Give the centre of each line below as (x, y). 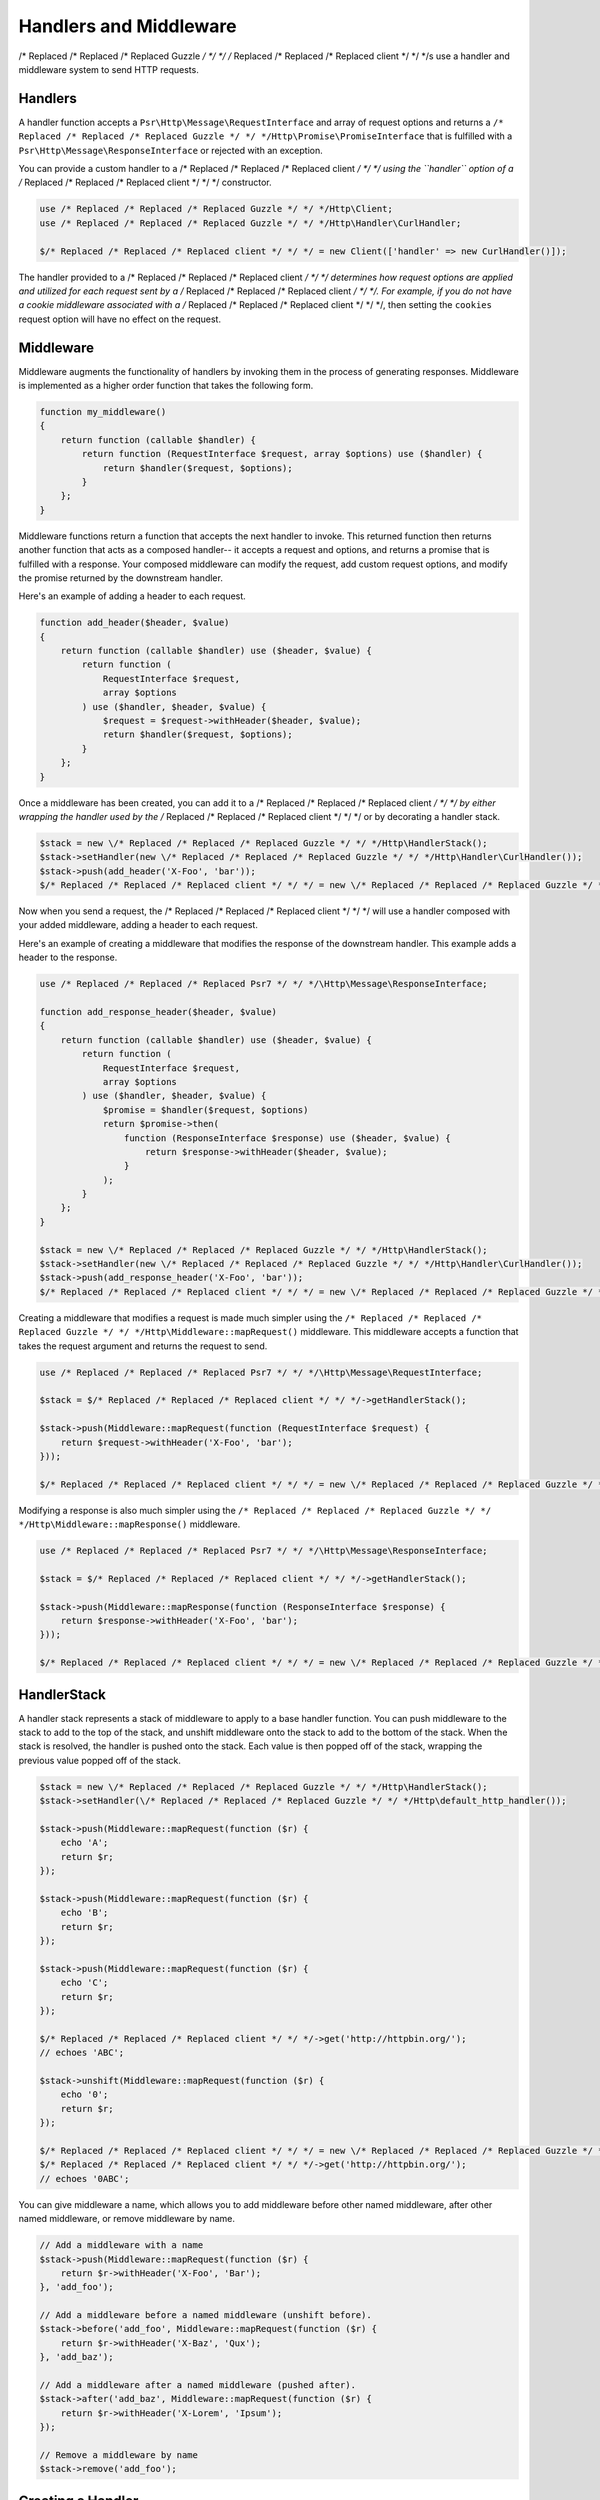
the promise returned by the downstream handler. (121, 577)
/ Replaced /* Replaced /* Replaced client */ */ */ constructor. (145, 182)
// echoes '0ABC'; (84, 2178)
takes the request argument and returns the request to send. (143, 1346)
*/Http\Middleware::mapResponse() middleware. (129, 1524)
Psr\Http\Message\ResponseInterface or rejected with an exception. (171, 150)
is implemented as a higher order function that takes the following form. (166, 386)
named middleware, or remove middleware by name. (126, 2219)
